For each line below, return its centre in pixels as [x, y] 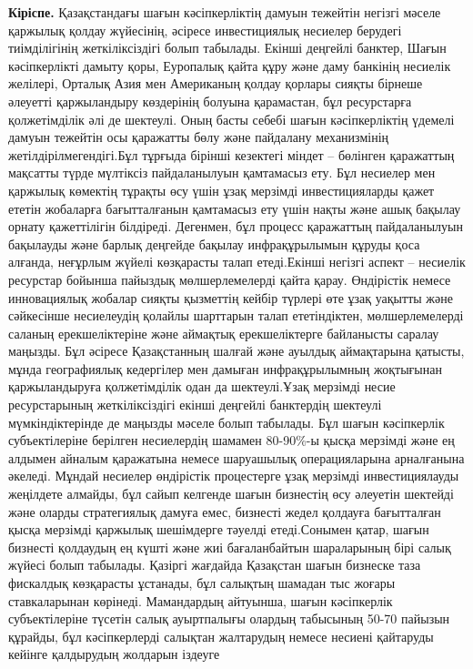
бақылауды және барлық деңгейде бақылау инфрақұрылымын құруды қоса [214, 243]
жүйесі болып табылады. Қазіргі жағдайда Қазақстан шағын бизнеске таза [215, 565]
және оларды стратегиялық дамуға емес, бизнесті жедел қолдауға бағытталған [225, 511]
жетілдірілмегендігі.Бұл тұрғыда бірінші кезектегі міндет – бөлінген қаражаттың [231, 154]
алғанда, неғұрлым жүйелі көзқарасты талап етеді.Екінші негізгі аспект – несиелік [237, 262]
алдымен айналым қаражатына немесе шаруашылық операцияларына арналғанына [236, 457]
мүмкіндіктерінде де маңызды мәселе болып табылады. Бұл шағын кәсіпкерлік [226, 422]
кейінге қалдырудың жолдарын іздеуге [114, 654]
